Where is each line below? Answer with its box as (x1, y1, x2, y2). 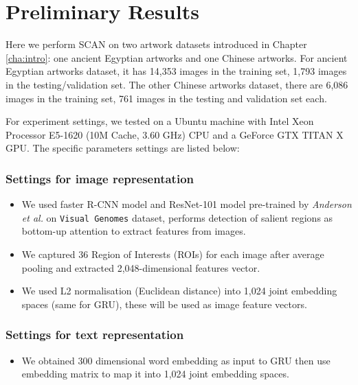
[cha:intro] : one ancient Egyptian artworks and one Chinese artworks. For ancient (5, 50, 348, 65)
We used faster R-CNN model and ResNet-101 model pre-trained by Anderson (21, 197, 352, 211)
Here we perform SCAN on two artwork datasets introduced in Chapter (5, 37, 307, 51)
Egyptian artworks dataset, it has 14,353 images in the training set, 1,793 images (5, 64, 347, 78)
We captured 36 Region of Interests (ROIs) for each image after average (21, 246, 324, 261)
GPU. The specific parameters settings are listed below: (5, 141, 240, 155)
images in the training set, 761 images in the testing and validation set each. (5, 91, 327, 105)
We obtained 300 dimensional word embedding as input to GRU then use (21, 353, 331, 367)
